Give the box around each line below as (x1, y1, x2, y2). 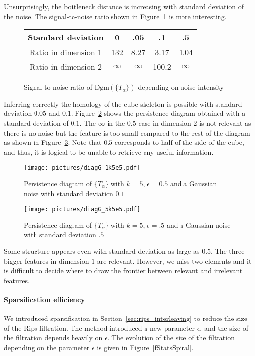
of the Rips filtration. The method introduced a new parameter (4, 322, 195, 333)
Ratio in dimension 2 (29, 61, 102, 72)
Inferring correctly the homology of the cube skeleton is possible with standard (4, 98, 242, 108)
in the (107, 117, 125, 128)
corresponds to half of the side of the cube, (114, 137, 244, 147)
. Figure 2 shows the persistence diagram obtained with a (71, 108, 246, 118)
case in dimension (138, 117, 191, 128)
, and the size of (200, 322, 249, 333)
